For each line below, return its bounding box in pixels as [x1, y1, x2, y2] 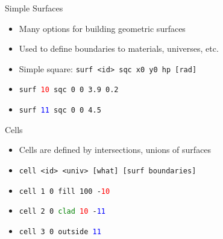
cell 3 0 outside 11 [19, 227, 101, 236]
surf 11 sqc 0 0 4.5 [19, 106, 101, 115]
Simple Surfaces [5, 2, 63, 14]
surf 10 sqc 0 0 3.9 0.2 [19, 85, 119, 95]
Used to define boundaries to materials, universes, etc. [19, 42, 219, 55]
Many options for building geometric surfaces [19, 22, 186, 34]
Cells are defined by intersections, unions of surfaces [19, 143, 212, 156]
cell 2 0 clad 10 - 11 [19, 207, 106, 216]
